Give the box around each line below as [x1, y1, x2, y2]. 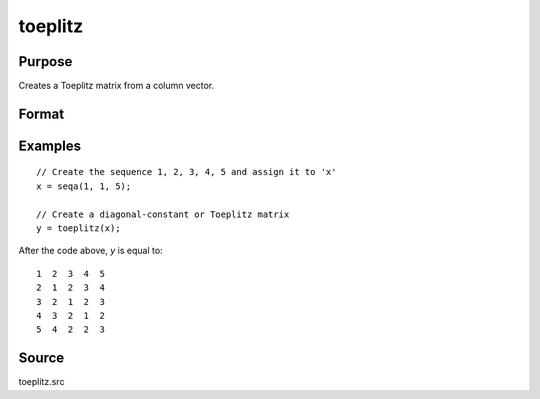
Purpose [18, 53, 73, 70]
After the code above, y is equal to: [18, 245, 164, 257]
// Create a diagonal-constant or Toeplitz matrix [36, 208, 290, 220]
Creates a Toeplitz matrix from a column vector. [18, 80, 215, 92]
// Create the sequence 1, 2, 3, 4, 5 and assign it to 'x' [36, 166, 337, 178]
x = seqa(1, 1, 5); [36, 180, 132, 192]
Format [18, 105, 65, 122]
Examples [18, 137, 82, 154]
